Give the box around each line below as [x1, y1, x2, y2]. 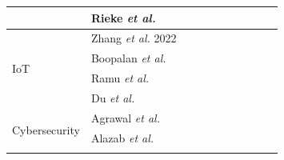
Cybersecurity [12, 121, 80, 138]
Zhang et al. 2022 [90, 30, 177, 46]
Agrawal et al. [90, 109, 160, 126]
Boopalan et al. [90, 50, 166, 66]
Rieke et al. [90, 9, 156, 26]
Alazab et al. [90, 129, 154, 146]
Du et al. [90, 89, 135, 106]
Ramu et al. [90, 70, 150, 86]
